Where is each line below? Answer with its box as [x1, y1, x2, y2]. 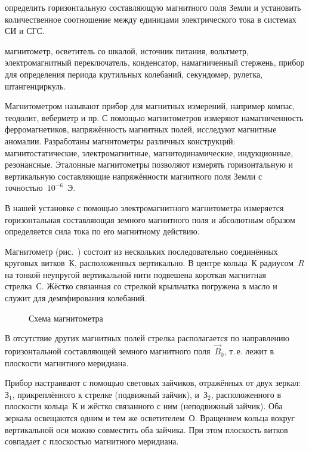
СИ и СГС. [5, 24, 45, 37]
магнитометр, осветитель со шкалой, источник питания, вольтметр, [5, 44, 249, 57]
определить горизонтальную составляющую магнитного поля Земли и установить [5, 1, 301, 13]
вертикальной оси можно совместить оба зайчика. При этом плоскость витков [5, 423, 288, 435]
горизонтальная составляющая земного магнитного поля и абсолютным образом [5, 213, 295, 225]
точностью [5, 181, 43, 194]
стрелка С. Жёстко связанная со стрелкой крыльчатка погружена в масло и [5, 280, 277, 292]
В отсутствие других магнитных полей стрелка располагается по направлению [5, 332, 289, 344]
